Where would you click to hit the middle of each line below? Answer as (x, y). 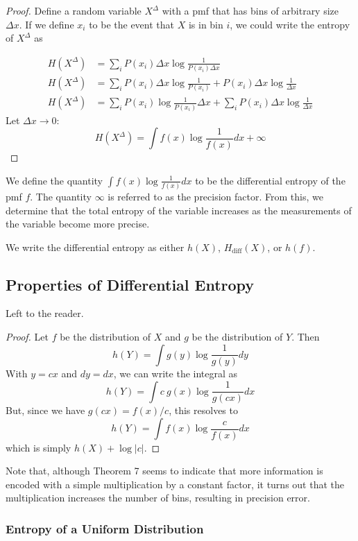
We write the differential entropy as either (95, 247)
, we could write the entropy (290, 24)
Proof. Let (27, 337)
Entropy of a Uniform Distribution (105, 528)
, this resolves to (203, 410)
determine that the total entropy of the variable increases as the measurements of (179, 210)
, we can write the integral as (176, 373)
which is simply (39, 447)
